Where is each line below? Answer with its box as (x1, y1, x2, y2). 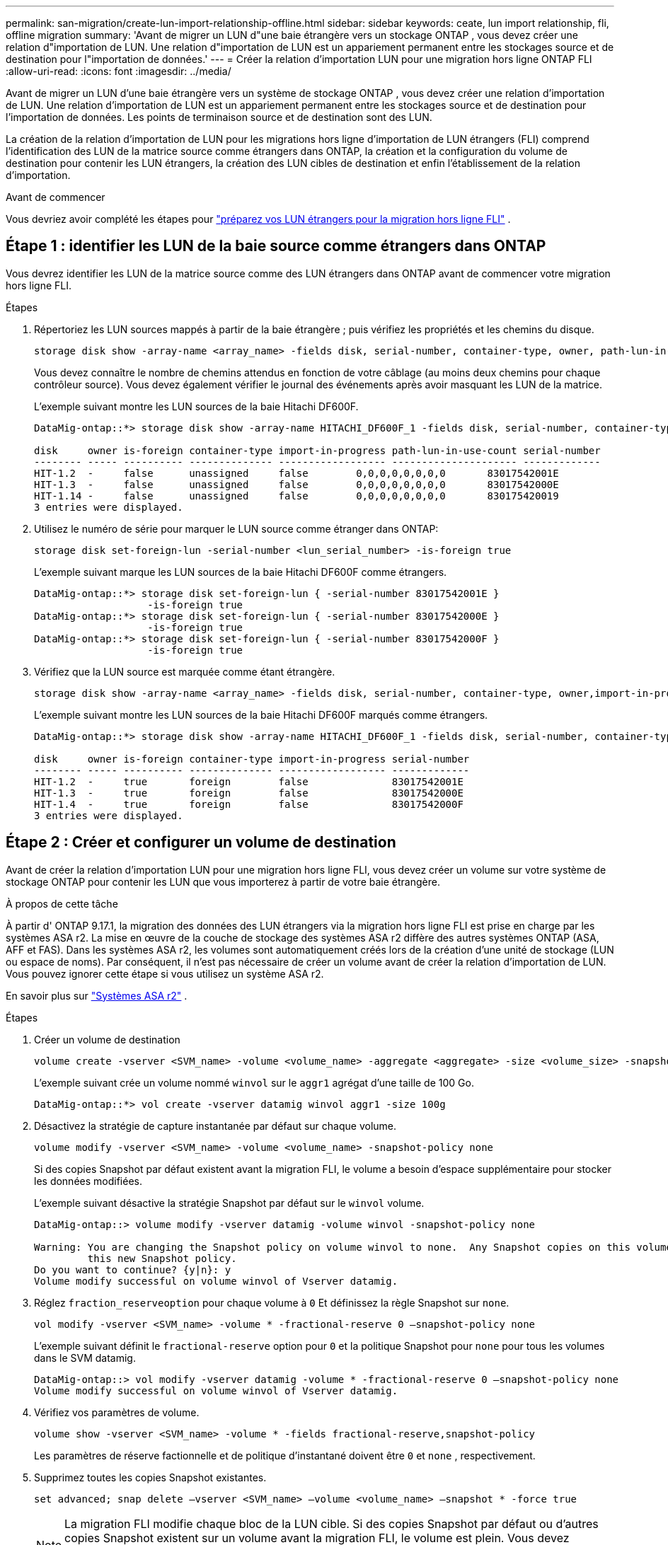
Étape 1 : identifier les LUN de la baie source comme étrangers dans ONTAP (6, 237, 546, 255)
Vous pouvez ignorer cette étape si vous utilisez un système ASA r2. (6, 967, 324, 980)
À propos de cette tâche (6, 897, 118, 910)
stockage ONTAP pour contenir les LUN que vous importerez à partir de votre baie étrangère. (6, 875, 440, 888)
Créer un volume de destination (34, 1033, 180, 1046)
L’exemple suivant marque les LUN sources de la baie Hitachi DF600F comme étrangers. (34, 565, 447, 578)
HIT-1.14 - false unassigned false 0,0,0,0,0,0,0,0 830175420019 (34, 490, 559, 502)
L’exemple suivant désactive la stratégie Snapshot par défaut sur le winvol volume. (34, 1196, 425, 1209)
